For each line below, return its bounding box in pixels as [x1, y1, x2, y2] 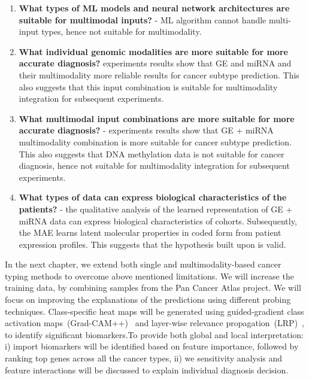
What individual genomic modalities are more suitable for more [19, 45, 288, 57]
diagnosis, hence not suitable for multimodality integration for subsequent [19, 159, 290, 172]
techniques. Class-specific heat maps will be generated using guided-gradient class [5, 305, 304, 317]
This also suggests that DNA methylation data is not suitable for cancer [19, 147, 284, 160]
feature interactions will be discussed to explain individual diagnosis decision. [5, 363, 289, 376]
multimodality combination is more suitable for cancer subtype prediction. [19, 135, 292, 148]
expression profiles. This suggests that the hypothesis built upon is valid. [19, 238, 286, 250]
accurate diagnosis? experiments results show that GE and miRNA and [19, 57, 292, 69]
